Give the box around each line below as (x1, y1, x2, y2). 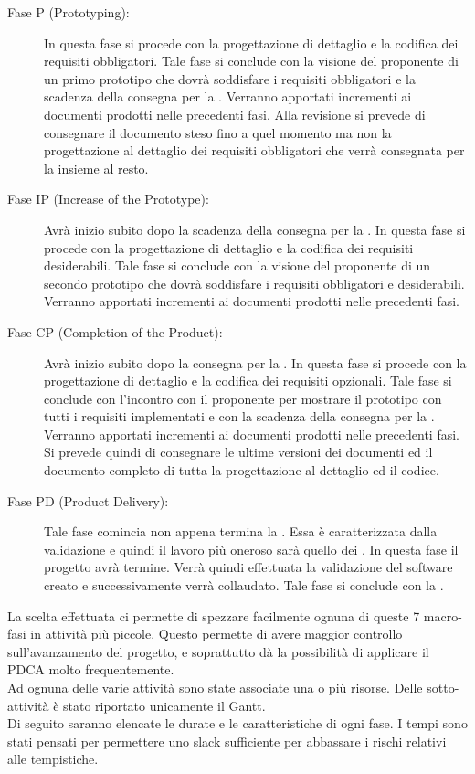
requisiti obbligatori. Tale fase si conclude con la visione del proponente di (44, 51, 459, 70)
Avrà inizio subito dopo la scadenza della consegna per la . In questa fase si (44, 219, 466, 239)
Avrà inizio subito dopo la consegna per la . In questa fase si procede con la (44, 353, 467, 372)
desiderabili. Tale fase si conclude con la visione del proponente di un (44, 256, 431, 275)
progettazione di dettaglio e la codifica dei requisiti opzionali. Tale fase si (44, 371, 452, 390)
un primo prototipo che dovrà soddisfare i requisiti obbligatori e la (44, 69, 416, 88)
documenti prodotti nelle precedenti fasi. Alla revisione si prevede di (44, 104, 426, 123)
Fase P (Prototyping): (7, 3, 130, 21)
